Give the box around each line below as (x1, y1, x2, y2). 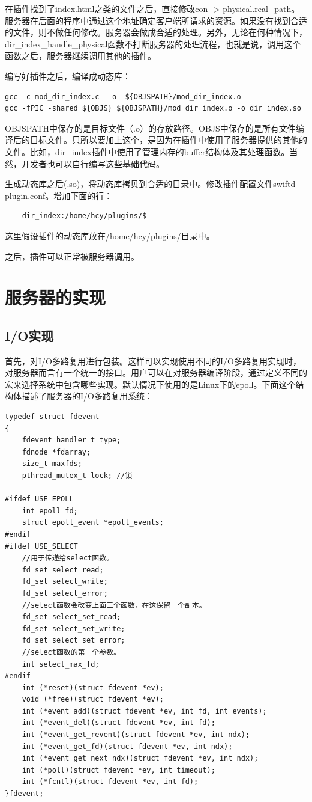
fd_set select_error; (22, 589, 108, 598)
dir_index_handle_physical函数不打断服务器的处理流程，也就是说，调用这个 (5, 37, 301, 50)
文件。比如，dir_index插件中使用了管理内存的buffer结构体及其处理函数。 (5, 145, 290, 158)
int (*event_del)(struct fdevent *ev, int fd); (22, 718, 215, 727)
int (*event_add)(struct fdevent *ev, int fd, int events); (22, 706, 267, 715)
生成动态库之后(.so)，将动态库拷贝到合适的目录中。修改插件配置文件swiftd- (5, 177, 298, 190)
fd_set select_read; (22, 565, 104, 574)
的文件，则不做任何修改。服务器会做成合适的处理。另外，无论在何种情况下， (5, 26, 307, 38)
